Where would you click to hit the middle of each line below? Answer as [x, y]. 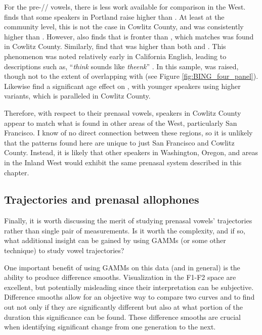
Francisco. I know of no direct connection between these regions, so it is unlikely [128, 133]
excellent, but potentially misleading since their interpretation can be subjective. [129, 287]
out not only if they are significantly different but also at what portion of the [124, 307]
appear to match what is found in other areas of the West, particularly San [121, 123]
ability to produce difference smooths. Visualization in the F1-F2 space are [120, 277]
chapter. [17, 172]
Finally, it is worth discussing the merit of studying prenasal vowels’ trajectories [128, 221]
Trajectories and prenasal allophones [102, 199]
